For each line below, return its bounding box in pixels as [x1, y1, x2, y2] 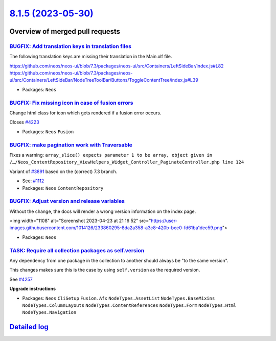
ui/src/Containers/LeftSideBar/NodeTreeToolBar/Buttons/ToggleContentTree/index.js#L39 [9, 77, 199, 83]
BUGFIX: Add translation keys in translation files [9, 42, 131, 50]
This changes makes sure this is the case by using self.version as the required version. [9, 267, 200, 273]
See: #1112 [22, 178, 44, 184]
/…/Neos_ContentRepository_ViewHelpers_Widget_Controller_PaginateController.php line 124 [9, 159, 244, 165]
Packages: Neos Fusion [22, 128, 74, 135]
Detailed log [9, 323, 49, 331]
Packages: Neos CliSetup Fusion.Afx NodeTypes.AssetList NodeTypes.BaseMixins [22, 295, 215, 301]
